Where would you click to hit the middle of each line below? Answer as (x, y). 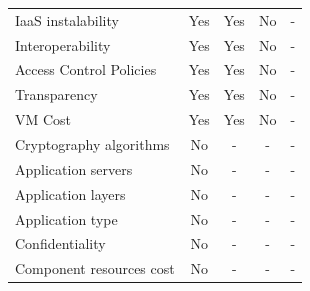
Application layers (70, 193)
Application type (66, 218)
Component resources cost (95, 268)
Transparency (56, 94)
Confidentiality (60, 243)
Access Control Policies (86, 69)
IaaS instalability (67, 19)
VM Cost (43, 119)
